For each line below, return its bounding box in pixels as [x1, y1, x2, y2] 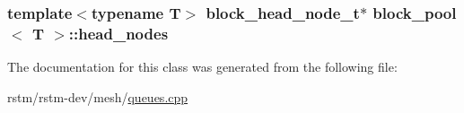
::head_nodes [68, 22, 169, 44]
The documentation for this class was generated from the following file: [7, 57, 398, 76]
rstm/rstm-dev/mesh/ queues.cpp [7, 87, 188, 106]
